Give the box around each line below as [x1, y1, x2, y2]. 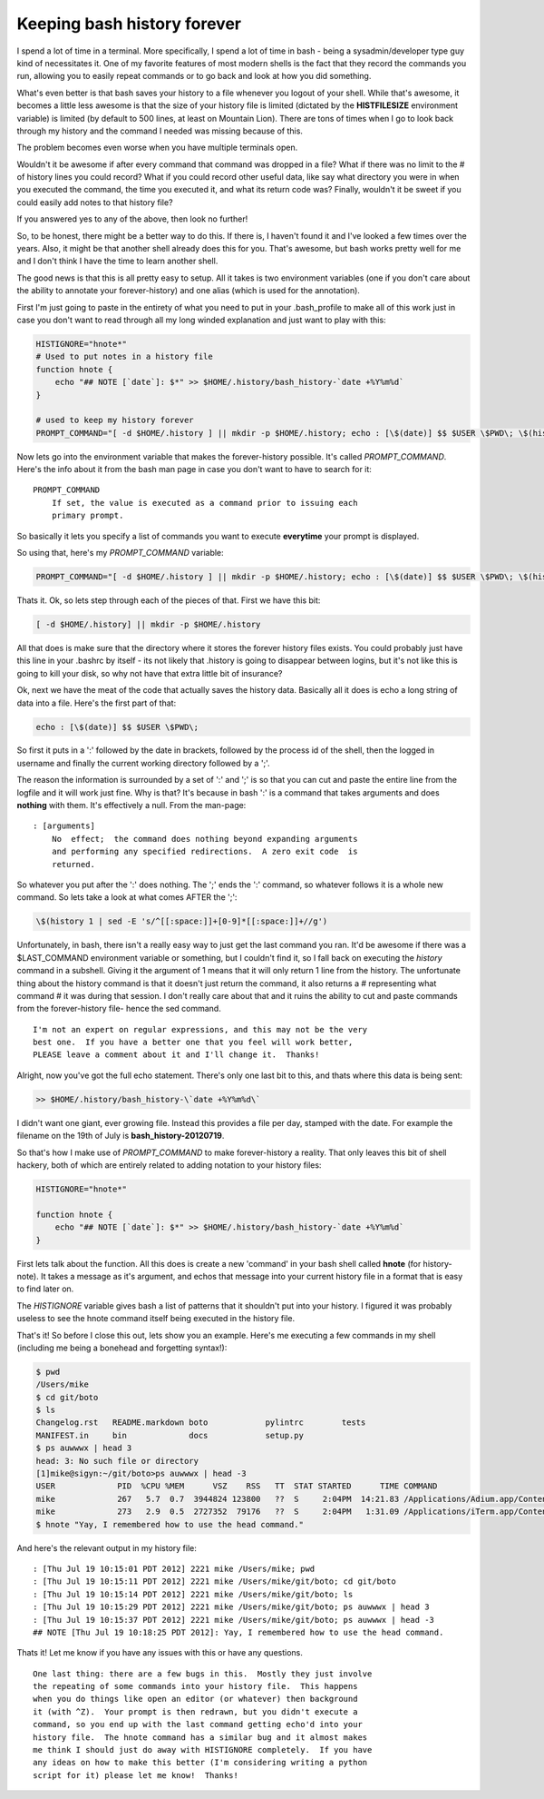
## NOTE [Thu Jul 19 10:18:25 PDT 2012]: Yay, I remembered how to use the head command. [33, 1626, 444, 1637]
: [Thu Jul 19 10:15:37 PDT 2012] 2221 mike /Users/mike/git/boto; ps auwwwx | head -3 [33, 1615, 435, 1625]
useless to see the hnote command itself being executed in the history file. [16, 1313, 295, 1324]
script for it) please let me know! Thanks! [33, 1770, 239, 1780]
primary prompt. [51, 510, 124, 521]
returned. [51, 859, 95, 869]
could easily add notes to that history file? [16, 196, 173, 208]
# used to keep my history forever [35, 415, 194, 426]
